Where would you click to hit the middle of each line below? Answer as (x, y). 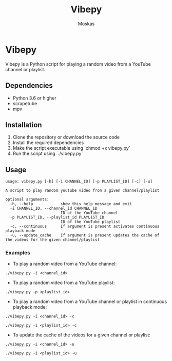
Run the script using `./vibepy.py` (48, 154)
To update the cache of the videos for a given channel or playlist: (81, 335)
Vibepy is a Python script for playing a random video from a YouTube (78, 64)
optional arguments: (27, 199)
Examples (18, 253)
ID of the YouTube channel (89, 213)
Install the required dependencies (48, 143)
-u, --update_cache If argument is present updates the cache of (85, 235)
